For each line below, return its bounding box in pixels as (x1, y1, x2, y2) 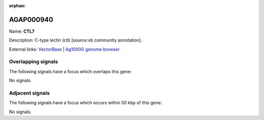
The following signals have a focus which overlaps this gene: (9, 68, 132, 74)
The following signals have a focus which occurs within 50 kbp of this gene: (9, 100, 162, 106)
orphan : (9, 3, 26, 8)
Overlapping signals (9, 59, 58, 65)
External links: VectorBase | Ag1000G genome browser (9, 46, 120, 52)
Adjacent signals (9, 89, 50, 96)
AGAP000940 (9, 15, 53, 24)
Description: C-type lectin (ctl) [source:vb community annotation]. (9, 37, 142, 43)
